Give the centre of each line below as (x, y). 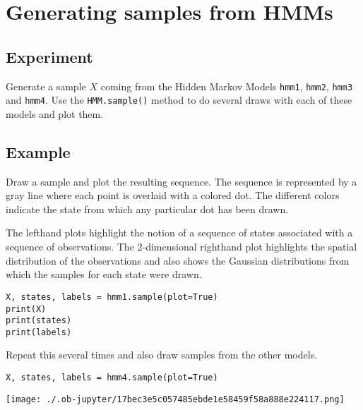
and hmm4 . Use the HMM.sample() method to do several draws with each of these (179, 100)
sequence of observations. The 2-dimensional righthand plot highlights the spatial (181, 247)
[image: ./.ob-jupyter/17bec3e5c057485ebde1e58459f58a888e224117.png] (175, 399)
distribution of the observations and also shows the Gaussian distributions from (178, 260)
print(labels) (39, 332)
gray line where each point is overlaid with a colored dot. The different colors (173, 195)
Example (38, 151)
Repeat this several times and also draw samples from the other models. (162, 355)
